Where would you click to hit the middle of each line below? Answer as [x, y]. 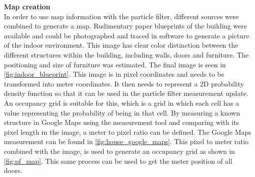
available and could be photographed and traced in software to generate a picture [127, 35]
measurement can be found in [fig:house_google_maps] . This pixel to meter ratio [126, 141]
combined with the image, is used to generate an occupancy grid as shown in [120, 151]
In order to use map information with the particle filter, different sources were [121, 16]
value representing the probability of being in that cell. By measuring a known [122, 112]
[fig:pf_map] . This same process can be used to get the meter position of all [118, 161]
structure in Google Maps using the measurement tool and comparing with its [122, 122]
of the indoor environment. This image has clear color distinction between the [121, 45]
